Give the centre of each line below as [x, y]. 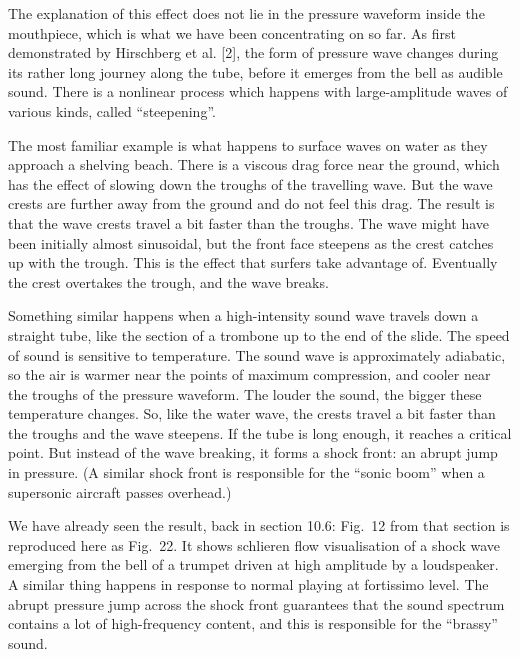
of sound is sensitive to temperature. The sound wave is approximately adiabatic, [257, 354]
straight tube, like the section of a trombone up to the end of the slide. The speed [259, 334]
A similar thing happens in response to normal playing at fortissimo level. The [248, 584]
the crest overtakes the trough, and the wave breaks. [168, 281]
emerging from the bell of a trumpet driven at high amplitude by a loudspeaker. [253, 564]
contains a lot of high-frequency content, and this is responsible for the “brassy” [253, 623]
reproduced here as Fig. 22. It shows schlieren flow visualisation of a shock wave [254, 544]
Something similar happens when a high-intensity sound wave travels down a [243, 315]
